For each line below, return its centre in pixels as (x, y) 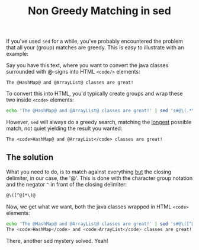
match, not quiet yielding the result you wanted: (64, 128)
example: (17, 54)
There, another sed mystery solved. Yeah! (57, 240)
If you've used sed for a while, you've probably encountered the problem (95, 41)
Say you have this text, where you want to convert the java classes (87, 65)
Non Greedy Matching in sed (99, 11)
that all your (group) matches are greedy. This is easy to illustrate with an (95, 48)
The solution (30, 158)
